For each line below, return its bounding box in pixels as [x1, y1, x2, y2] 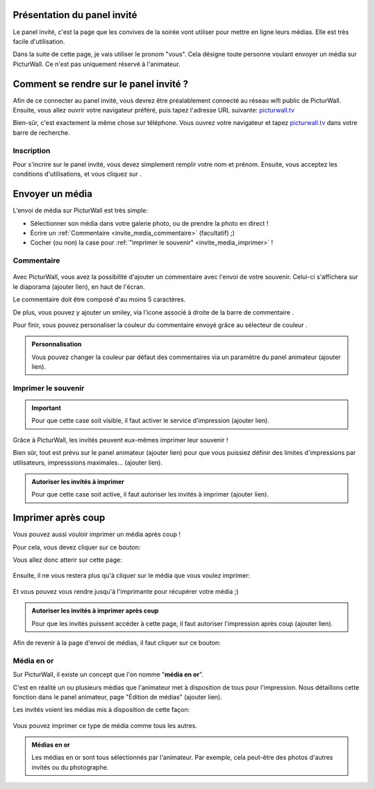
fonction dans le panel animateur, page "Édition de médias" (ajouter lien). [12, 692, 222, 701]
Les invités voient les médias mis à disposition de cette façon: [12, 706, 190, 714]
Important [31, 404, 62, 413]
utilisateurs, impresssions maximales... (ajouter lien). [12, 458, 163, 467]
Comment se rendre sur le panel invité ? [12, 78, 189, 90]
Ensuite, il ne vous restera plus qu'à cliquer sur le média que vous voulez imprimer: [12, 572, 250, 580]
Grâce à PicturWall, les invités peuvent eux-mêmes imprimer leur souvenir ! [12, 435, 228, 444]
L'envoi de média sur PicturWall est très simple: [12, 206, 149, 215]
